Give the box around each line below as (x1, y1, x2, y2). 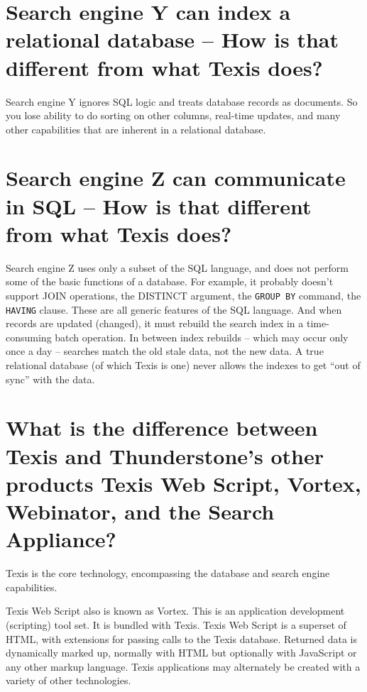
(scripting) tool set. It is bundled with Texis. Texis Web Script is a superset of (6, 617, 346, 632)
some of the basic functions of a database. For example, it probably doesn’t (6, 274, 334, 289)
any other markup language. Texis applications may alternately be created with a (6, 659, 361, 674)
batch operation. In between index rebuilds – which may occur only (55, 329, 349, 344)
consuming (6, 329, 52, 344)
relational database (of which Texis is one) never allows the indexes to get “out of (6, 358, 361, 373)
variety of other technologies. (6, 673, 131, 688)
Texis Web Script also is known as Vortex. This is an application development (6, 603, 345, 618)
